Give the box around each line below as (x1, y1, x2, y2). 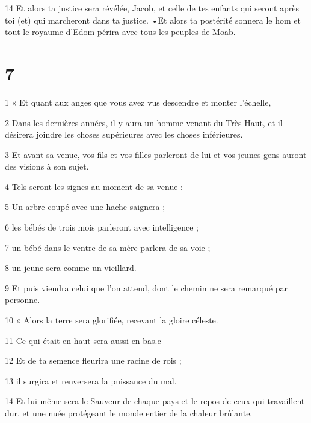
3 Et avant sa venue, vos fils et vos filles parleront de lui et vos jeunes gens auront (5, 148, 307, 161)
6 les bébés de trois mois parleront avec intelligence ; (5, 221, 199, 234)
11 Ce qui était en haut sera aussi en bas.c (5, 334, 161, 346)
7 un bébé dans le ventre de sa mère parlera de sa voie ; (5, 241, 211, 253)
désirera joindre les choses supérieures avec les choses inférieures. (5, 128, 243, 141)
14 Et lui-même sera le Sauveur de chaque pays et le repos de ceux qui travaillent (5, 395, 305, 407)
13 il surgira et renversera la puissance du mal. (5, 374, 177, 387)
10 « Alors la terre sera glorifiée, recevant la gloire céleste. (5, 314, 218, 326)
